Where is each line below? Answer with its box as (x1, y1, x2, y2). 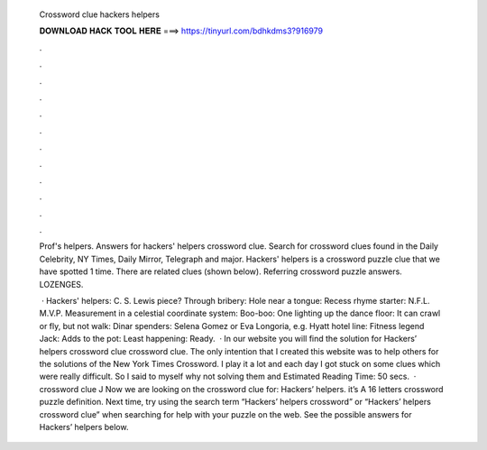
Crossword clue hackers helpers (39, 9, 160, 20)
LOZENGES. (39, 279, 84, 289)
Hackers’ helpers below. (39, 421, 129, 432)
